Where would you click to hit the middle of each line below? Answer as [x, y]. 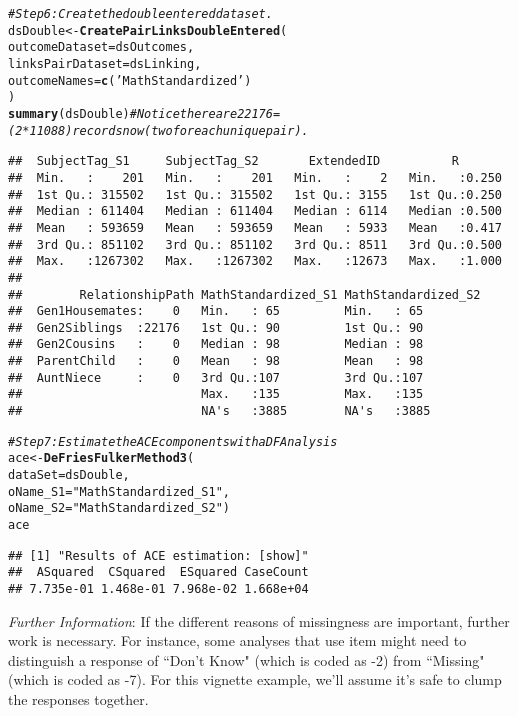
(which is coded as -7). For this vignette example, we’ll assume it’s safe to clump [255, 679]
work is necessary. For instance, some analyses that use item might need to [237, 640]
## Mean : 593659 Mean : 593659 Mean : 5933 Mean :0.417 [255, 227]
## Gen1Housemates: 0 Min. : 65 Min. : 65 [216, 311]
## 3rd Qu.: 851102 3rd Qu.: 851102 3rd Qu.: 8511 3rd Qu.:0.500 [255, 244]
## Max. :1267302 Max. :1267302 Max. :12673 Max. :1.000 [255, 261]
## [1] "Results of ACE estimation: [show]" [158, 555]
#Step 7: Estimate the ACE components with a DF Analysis [173, 441]
